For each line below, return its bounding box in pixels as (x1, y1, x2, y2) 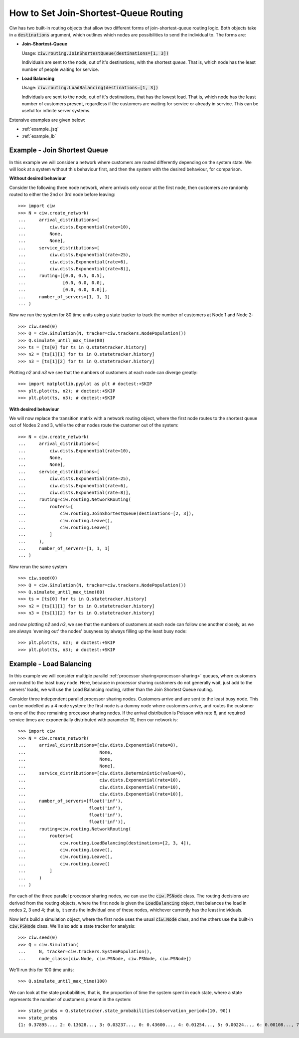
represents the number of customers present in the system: (9, 997, 132, 1003)
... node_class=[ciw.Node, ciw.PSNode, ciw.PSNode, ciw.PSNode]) (18, 956, 192, 961)
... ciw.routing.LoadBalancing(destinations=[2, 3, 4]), (18, 840, 192, 845)
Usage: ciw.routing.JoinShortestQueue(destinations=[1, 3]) (21, 50, 169, 56)
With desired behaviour (9, 406, 59, 412)
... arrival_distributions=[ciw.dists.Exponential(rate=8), (18, 742, 179, 748)
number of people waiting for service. (21, 66, 99, 72)
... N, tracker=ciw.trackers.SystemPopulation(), (18, 949, 152, 955)
